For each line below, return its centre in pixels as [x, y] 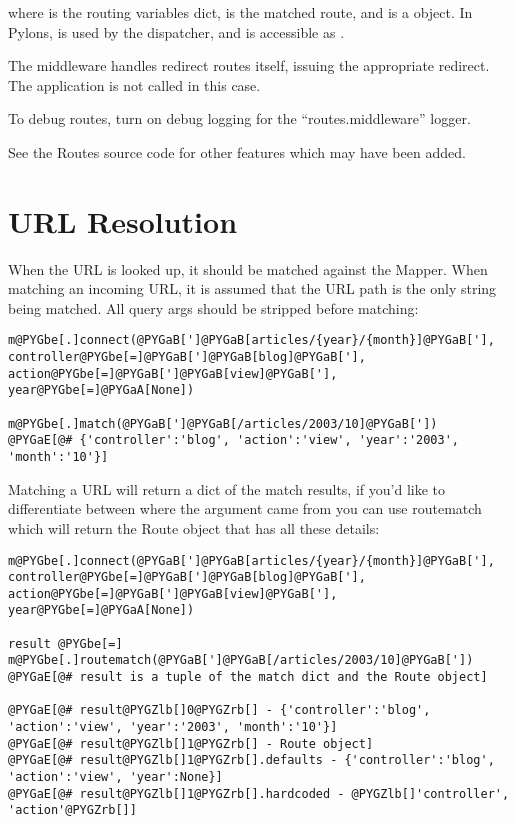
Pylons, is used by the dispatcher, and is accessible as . [176, 31]
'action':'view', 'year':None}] [115, 777]
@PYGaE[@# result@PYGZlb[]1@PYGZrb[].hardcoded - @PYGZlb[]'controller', [259, 793]
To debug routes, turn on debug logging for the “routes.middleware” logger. [239, 118]
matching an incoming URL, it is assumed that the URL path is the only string [252, 288]
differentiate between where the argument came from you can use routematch [245, 508]
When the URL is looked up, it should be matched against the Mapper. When [248, 268]
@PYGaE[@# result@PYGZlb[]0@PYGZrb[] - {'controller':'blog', [219, 710]
